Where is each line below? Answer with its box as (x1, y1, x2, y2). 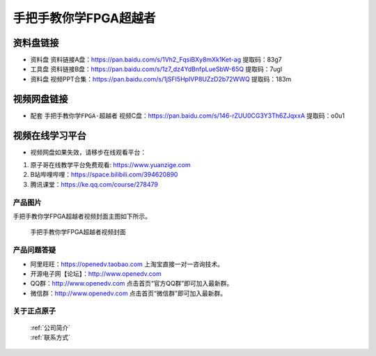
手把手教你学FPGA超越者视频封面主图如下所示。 (13, 212, 151, 220)
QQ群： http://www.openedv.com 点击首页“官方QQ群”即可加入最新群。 (30, 279, 233, 288)
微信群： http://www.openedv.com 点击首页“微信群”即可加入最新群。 (30, 289, 226, 297)
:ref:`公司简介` (30, 323, 71, 332)
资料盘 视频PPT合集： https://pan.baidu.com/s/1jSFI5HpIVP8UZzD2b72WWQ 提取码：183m (30, 75, 292, 83)
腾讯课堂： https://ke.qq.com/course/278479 (30, 180, 158, 188)
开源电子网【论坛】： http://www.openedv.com (30, 269, 162, 278)
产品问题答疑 (13, 245, 56, 255)
